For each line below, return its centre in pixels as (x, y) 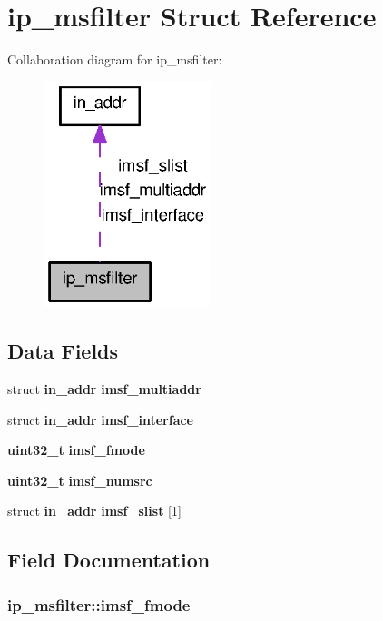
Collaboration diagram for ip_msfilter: (115, 59)
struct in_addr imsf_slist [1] (94, 511)
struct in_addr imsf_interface (100, 419)
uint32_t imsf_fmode (76, 450)
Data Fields (63, 351)
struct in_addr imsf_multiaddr (104, 388)
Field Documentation (109, 560)
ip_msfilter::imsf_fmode (99, 604)
